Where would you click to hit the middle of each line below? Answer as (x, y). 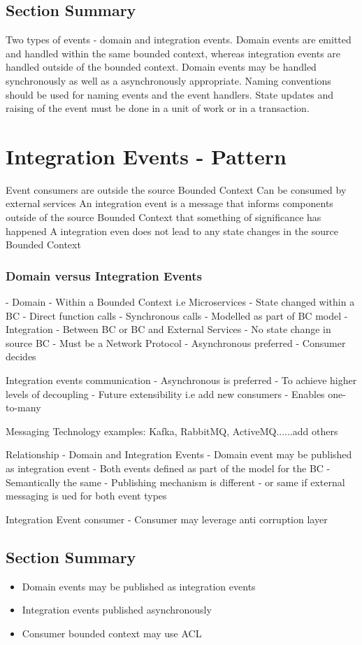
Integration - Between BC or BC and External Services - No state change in (168, 329)
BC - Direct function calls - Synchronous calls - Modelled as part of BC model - (177, 315)
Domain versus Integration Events (104, 275)
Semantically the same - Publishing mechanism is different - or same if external (175, 482)
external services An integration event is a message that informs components (169, 203)
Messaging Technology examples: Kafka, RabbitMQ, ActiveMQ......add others (172, 431)
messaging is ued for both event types (86, 496)
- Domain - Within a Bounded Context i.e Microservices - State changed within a (180, 302)
